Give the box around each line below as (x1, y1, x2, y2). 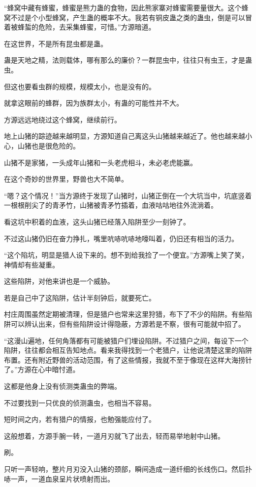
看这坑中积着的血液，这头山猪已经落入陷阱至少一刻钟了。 (4, 216, 190, 226)
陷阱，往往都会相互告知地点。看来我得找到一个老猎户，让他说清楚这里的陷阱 (4, 345, 252, 355)
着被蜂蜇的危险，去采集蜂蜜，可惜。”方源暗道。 (4, 22, 156, 32)
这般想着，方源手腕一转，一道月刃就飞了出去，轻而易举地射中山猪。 (4, 430, 224, 441)
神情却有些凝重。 (4, 259, 59, 269)
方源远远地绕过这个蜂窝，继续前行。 (4, 114, 121, 124)
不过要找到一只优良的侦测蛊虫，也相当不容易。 (4, 397, 156, 408)
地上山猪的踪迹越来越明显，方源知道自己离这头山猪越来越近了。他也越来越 (4, 131, 245, 141)
